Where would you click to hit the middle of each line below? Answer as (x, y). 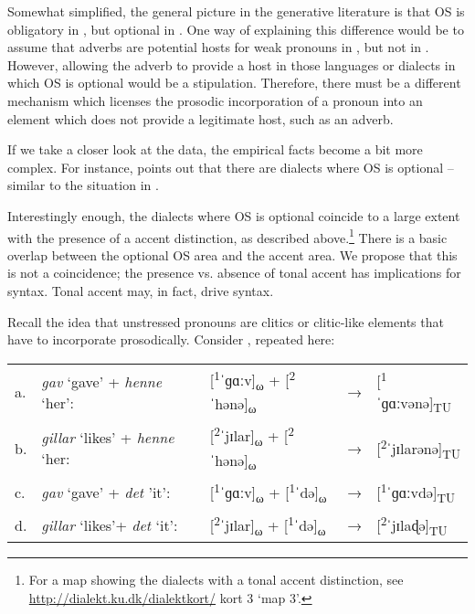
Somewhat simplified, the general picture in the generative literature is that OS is (236, 11)
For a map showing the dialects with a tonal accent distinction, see (216, 580)
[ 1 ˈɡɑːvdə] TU (416, 492)
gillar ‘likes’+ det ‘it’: (110, 524)
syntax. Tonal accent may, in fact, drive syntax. (141, 290)
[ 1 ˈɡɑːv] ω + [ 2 (253, 380)
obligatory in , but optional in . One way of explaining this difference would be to (236, 29)
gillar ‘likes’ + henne (108, 438)
